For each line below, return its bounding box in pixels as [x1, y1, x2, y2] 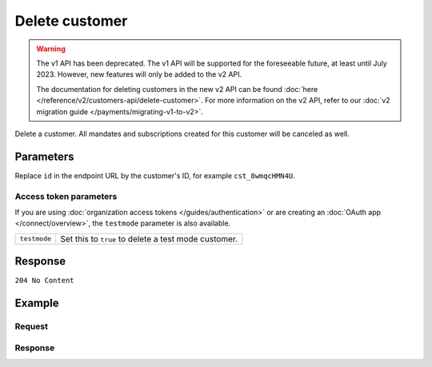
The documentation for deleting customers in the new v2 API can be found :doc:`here [36, 84, 318, 94]
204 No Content [14, 276, 75, 285]
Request [14, 321, 48, 332]
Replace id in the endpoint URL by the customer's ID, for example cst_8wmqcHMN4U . [14, 170, 295, 180]
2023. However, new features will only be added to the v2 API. [36, 70, 242, 79]
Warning [36, 44, 66, 54]
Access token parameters [14, 190, 118, 201]
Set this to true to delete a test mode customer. [60, 233, 238, 244]
